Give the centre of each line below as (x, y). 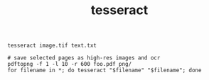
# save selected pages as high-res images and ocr (84, 58)
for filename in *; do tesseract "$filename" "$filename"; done (104, 70)
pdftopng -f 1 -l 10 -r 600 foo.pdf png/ (70, 64)
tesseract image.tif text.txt (52, 46)
